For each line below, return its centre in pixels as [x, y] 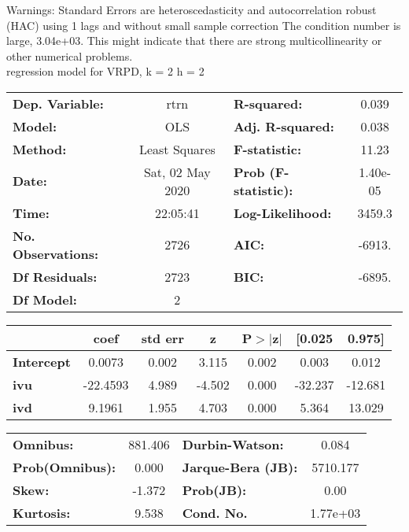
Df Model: [45, 299]
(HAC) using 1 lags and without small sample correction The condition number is [204, 25]
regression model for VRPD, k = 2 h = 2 [105, 71]
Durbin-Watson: [233, 444]
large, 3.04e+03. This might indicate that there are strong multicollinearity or [194, 41]
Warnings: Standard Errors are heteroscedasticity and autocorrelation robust [192, 9]
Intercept [42, 361]
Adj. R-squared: [284, 126]
